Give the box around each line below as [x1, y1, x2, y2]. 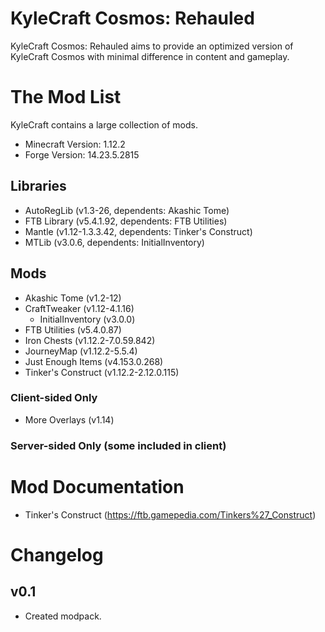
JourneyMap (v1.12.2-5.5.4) [24, 345, 138, 357]
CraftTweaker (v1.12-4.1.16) [24, 302, 135, 314]
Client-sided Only [10, 391, 98, 405]
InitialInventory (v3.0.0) [39, 313, 136, 325]
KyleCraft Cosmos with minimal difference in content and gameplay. [10, 50, 290, 62]
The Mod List [10, 86, 122, 109]
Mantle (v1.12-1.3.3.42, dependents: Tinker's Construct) [24, 225, 253, 237]
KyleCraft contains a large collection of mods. [10, 118, 198, 131]
